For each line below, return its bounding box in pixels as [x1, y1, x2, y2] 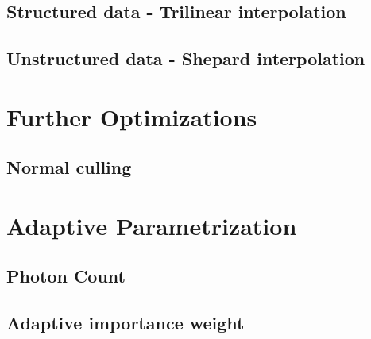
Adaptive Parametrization [6, 209, 297, 241]
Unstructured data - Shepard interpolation [6, 46, 365, 71]
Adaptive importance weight [6, 310, 245, 335]
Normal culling [6, 155, 132, 179]
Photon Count [6, 264, 126, 288]
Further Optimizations [6, 100, 257, 133]
